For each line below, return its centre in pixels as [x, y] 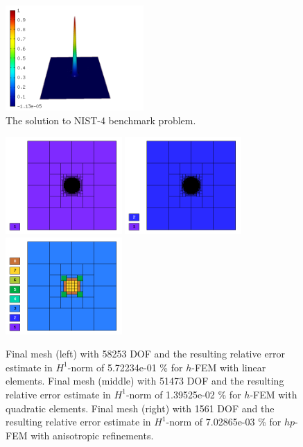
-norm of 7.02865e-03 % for [224, 422]
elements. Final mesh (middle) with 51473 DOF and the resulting [145, 381]
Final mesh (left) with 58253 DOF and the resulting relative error [146, 354]
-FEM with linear [229, 367]
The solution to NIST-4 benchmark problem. [101, 120]
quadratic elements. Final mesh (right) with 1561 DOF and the [140, 408]
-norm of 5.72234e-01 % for [125, 367]
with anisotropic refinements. [92, 435]
